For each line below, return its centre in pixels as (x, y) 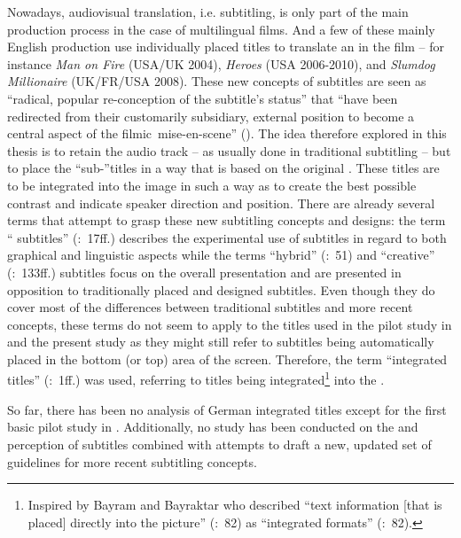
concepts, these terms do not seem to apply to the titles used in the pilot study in (230, 324)
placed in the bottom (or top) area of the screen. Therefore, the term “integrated (227, 359)
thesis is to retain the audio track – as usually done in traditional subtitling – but (229, 150)
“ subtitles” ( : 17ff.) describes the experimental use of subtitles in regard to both (227, 237)
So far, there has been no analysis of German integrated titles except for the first (227, 409)
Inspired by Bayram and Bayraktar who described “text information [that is (235, 505)
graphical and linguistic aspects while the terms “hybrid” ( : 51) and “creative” (221, 255)
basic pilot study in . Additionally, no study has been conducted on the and (213, 427)
